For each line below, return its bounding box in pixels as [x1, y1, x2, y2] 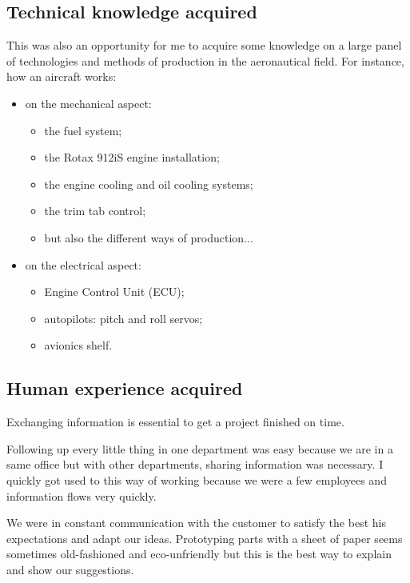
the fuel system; [44, 122, 122, 138]
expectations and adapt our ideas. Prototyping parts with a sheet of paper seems [6, 529, 403, 546]
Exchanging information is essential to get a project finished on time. [6, 413, 344, 430]
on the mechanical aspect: [25, 94, 152, 111]
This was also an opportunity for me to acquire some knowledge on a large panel [6, 37, 402, 54]
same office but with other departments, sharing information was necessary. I [6, 456, 384, 473]
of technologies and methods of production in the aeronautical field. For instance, [6, 52, 404, 69]
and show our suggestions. [6, 561, 134, 577]
